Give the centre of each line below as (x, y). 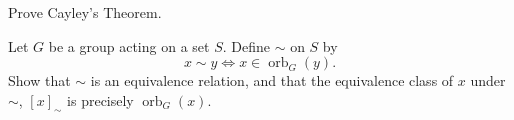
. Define (246, 45)
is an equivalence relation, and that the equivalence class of (272, 80)
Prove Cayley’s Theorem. (85, 12)
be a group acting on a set (129, 45)
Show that (39, 80)
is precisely (100, 99)
